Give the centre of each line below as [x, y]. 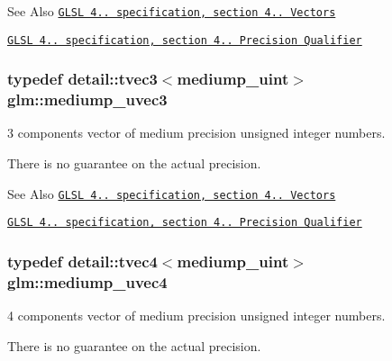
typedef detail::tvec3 [82, 79]
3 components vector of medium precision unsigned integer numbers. [196, 133]
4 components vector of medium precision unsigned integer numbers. [196, 316]
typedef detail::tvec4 [82, 261]
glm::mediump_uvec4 [87, 281]
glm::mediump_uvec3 [87, 99]
